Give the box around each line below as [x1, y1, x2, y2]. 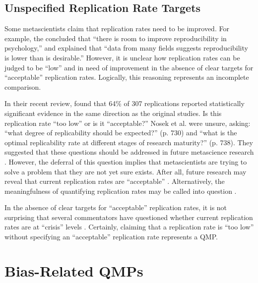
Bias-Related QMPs [4, 260, 143, 281]
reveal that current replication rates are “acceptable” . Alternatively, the [4, 176, 225, 186]
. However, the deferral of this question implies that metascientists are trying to [4, 156, 247, 167]
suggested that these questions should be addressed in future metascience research [4, 147, 254, 157]
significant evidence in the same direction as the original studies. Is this [4, 108, 222, 118]
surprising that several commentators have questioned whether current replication [4, 212, 253, 222]
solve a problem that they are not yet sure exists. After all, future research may [4, 166, 247, 176]
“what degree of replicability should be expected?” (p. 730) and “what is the [4, 127, 237, 138]
